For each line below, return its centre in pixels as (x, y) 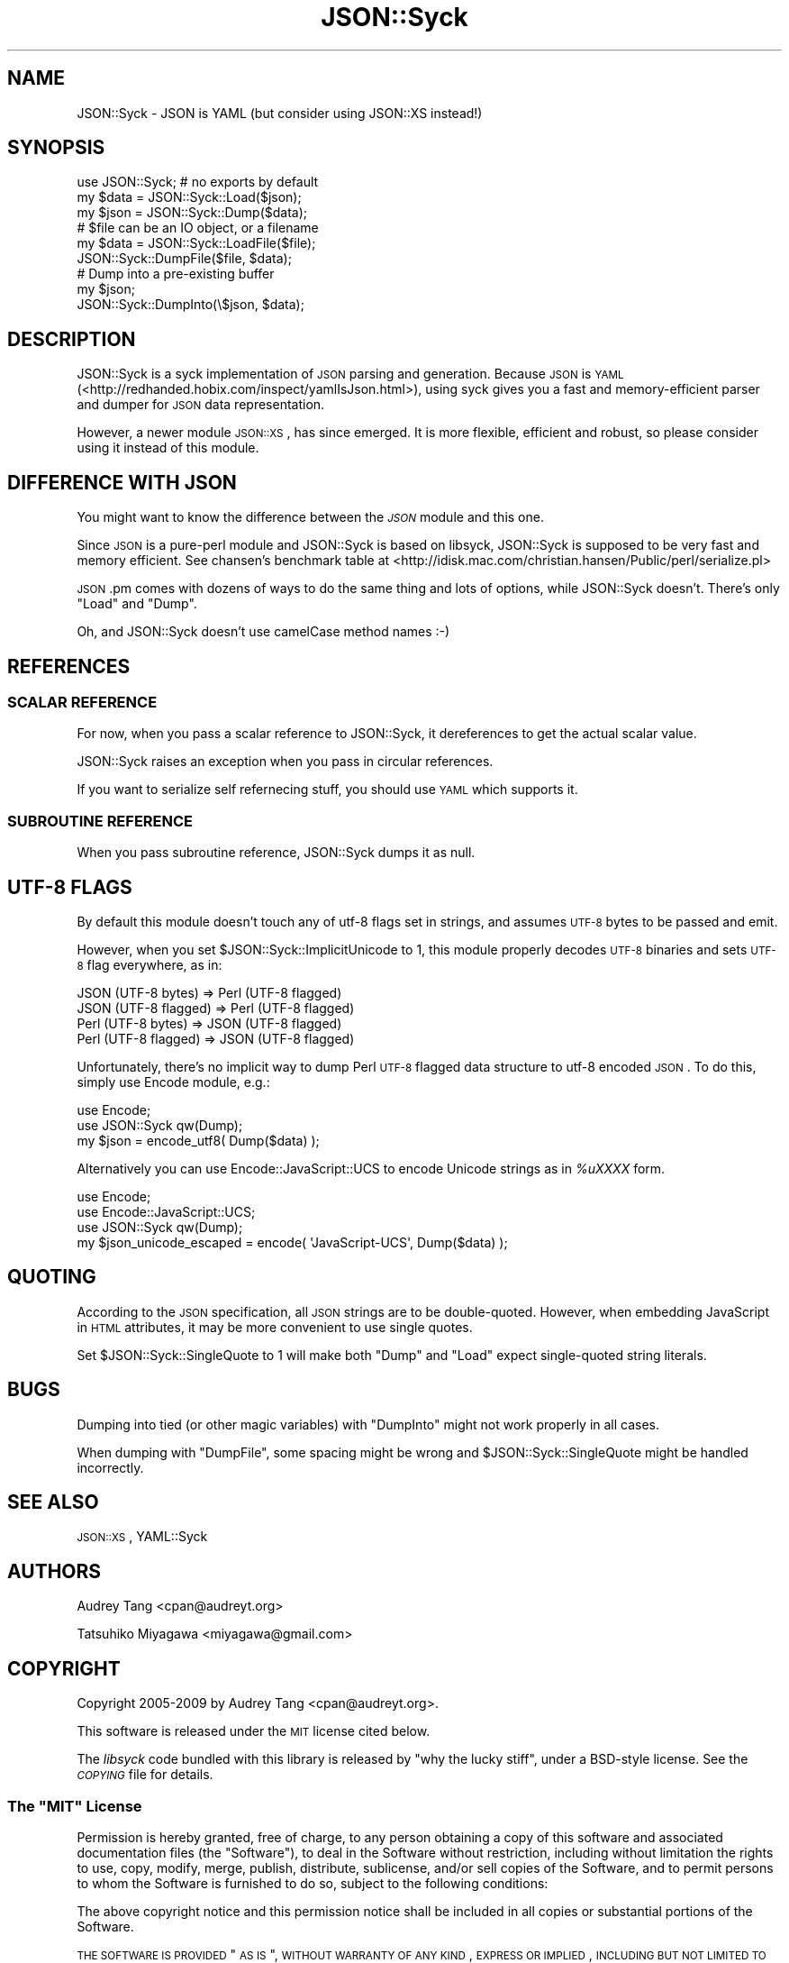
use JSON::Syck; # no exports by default (198, 182)
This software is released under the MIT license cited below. (254, 1731)
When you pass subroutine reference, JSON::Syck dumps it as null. (276, 853)
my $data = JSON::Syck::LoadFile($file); (196, 243)
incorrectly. (110, 1467)
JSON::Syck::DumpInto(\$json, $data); (190, 305)
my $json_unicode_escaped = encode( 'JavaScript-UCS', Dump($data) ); (292, 1242)
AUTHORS (54, 1571)
